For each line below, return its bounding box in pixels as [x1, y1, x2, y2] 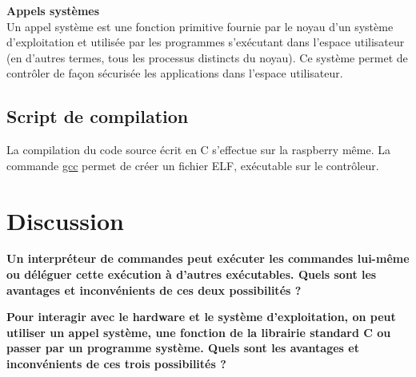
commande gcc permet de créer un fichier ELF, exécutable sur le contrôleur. [6, 157, 379, 173]
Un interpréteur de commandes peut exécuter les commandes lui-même [6, 250, 410, 267]
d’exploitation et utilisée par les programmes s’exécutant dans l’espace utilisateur [6, 34, 405, 50]
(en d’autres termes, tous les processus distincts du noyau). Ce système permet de [6, 49, 408, 65]
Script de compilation [6, 104, 189, 129]
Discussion [6, 204, 124, 236]
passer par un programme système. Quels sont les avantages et [6, 339, 359, 356]
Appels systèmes [6, 2, 100, 18]
